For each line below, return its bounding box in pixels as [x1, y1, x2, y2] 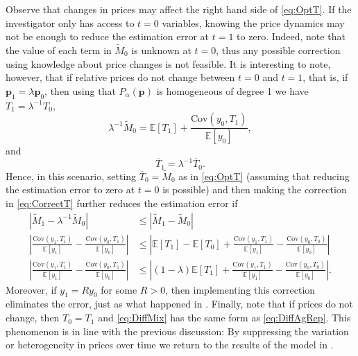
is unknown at [131, 43, 191, 57]
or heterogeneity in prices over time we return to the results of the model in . [6, 337, 334, 352]
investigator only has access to [6, 15, 135, 30]
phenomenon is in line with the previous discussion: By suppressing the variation [6, 323, 349, 338]
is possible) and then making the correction [162, 182, 347, 197]
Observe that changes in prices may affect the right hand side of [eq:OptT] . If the [6, 2, 352, 16]
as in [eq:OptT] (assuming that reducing [178, 168, 350, 183]
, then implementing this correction [165, 282, 316, 296]
